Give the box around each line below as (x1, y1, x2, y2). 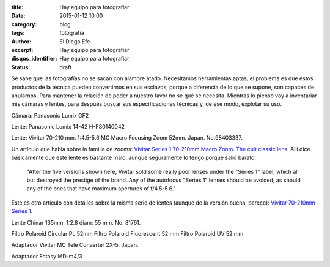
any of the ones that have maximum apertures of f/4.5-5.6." (26, 185, 177, 192)
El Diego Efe (59, 37, 90, 45)
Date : (11, 12, 26, 20)
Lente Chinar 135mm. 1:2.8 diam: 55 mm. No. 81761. (11, 219, 141, 226)
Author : (11, 37, 32, 45)
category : (11, 20, 37, 28)
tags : (11, 29, 25, 37)
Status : (11, 63, 31, 70)
